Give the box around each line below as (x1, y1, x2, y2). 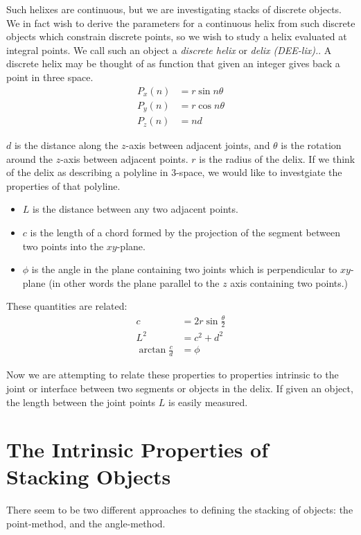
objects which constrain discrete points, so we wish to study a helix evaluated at (6, 29, 347, 44)
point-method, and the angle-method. (6, 516, 166, 531)
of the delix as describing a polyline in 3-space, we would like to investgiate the (6, 165, 342, 179)
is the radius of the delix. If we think (199, 151, 355, 166)
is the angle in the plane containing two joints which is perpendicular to (31, 262, 337, 277)
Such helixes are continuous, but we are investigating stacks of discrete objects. (6, 2, 342, 16)
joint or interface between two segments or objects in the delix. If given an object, (6, 380, 353, 395)
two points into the (22, 238, 104, 253)
